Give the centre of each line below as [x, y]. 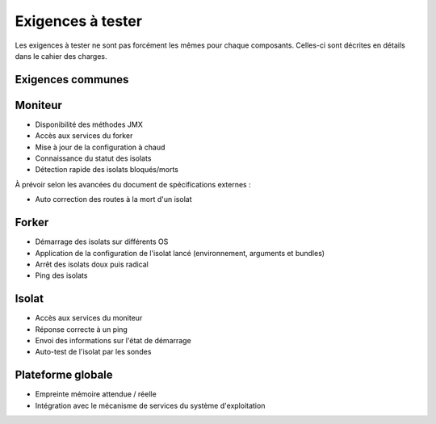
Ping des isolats [61, 275]
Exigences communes [72, 80]
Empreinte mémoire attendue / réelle [96, 394]
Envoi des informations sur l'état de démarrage [113, 340]
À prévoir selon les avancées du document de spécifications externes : [133, 184]
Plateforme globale [64, 375]
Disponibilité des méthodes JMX [89, 124]
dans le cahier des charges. [61, 56]
